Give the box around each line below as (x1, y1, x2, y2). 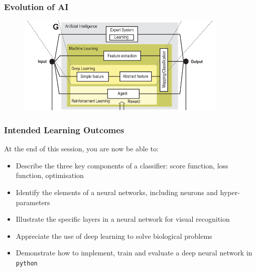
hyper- (220, 187, 240, 198)
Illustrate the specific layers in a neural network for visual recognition (16, 214, 230, 224)
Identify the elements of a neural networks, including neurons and (16, 187, 218, 198)
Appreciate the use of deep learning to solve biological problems (16, 230, 212, 241)
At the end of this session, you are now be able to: (4, 143, 159, 154)
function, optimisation (16, 170, 84, 180)
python (16, 260, 38, 267)
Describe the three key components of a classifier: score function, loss (16, 160, 228, 170)
